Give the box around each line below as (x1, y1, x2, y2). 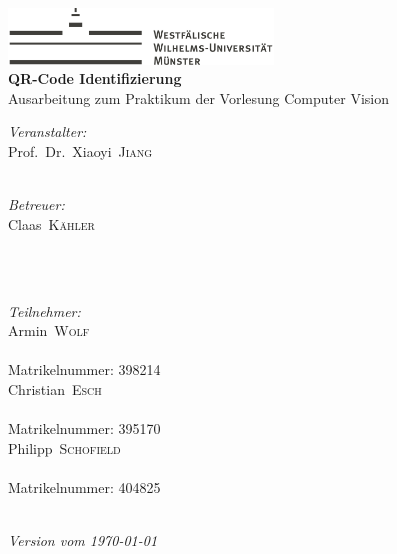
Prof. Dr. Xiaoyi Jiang (8, 141, 153, 162)
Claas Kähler (8, 213, 95, 234)
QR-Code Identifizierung (8, 68, 182, 89)
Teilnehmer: (8, 300, 81, 321)
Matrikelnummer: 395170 (8, 418, 161, 439)
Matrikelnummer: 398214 (8, 359, 161, 380)
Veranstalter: (8, 121, 87, 142)
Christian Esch (8, 379, 102, 399)
